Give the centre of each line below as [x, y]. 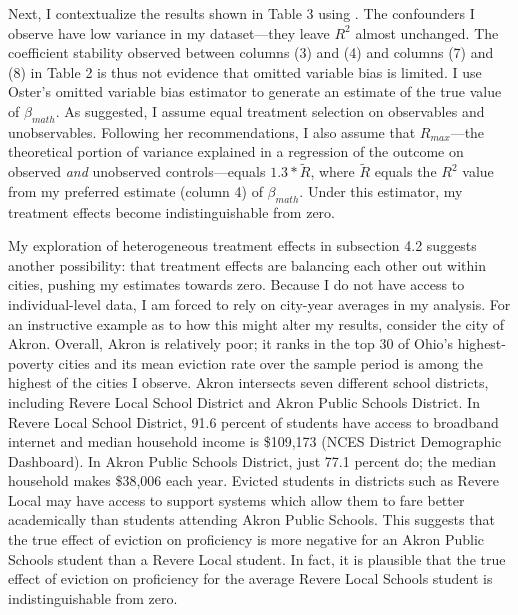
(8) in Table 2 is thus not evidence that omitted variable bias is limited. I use [245, 71]
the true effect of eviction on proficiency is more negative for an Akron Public [246, 539]
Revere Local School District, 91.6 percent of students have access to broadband [253, 421]
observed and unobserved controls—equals [137, 171]
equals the [405, 171]
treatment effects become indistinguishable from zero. [171, 211]
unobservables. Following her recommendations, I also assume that [212, 131]
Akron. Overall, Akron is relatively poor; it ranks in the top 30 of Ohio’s [231, 343]
